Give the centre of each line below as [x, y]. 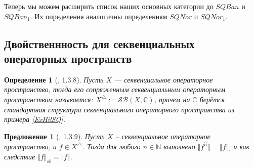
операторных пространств [68, 58]
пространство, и [30, 147]
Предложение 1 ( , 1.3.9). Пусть [54, 136]
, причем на [172, 99]
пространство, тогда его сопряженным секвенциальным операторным [115, 89]
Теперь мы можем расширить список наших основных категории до [109, 6]
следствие [20, 156]
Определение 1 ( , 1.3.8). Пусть [54, 79]
